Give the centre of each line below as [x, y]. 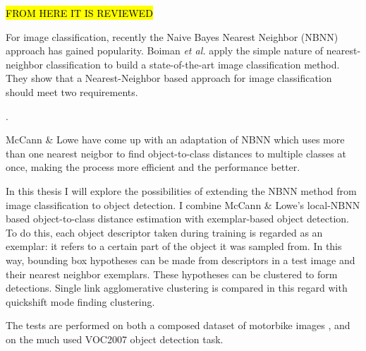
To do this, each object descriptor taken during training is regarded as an [164, 232]
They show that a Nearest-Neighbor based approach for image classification [169, 78]
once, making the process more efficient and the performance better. [153, 167]
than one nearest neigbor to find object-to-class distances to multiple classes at [176, 153]
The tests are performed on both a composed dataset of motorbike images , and [178, 325]
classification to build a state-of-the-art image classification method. [193, 64]
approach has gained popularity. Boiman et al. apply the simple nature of [165, 50]
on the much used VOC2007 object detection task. [115, 339]
